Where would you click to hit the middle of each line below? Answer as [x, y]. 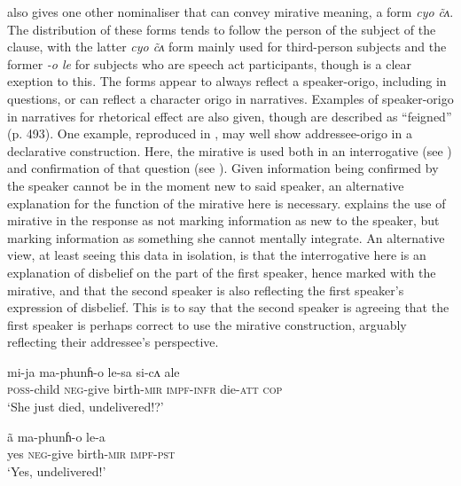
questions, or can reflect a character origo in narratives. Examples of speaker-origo [230, 98]
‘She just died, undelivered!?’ [86, 407]
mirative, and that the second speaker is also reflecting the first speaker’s [206, 290]
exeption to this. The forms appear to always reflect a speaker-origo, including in [227, 81]
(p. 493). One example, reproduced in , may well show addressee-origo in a [210, 133]
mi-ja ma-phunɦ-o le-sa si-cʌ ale [94, 371]
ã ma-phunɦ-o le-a [56, 436]
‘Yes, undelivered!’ [57, 470]
